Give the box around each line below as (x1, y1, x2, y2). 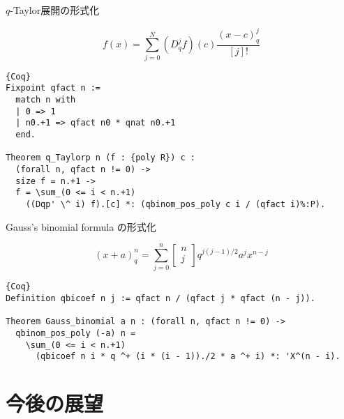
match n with (15, 94, 76, 105)
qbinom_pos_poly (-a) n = (15, 328, 136, 338)
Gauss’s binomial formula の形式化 (6, 219, 156, 234)
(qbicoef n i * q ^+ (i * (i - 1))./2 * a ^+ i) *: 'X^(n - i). (35, 351, 341, 362)
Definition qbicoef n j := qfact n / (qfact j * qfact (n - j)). (6, 293, 315, 303)
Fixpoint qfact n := (6, 83, 101, 93)
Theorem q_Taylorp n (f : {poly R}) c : (6, 153, 196, 163)
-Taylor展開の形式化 (10, 3, 100, 17)
